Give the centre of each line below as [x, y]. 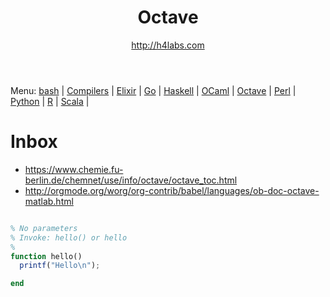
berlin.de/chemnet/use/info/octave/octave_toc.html [131, 180]
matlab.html [49, 201]
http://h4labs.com [168, 45]
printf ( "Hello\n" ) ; [60, 266]
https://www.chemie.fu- [74, 169]
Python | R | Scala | [50, 101]
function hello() [46, 256]
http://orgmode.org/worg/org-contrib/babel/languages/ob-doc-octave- [172, 190]
